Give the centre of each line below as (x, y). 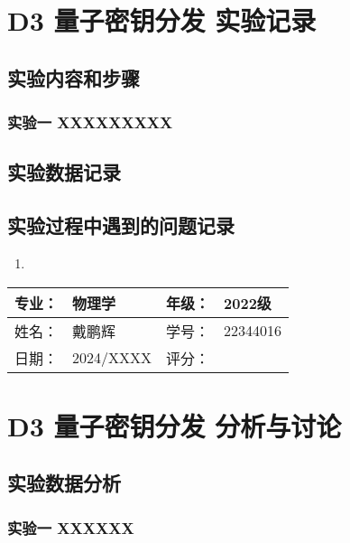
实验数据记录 (64, 172)
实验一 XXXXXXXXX (90, 122)
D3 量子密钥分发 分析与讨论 (175, 425)
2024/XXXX (112, 358)
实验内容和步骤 (74, 77)
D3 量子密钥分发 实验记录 (162, 20)
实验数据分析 (64, 483)
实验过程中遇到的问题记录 (121, 225)
